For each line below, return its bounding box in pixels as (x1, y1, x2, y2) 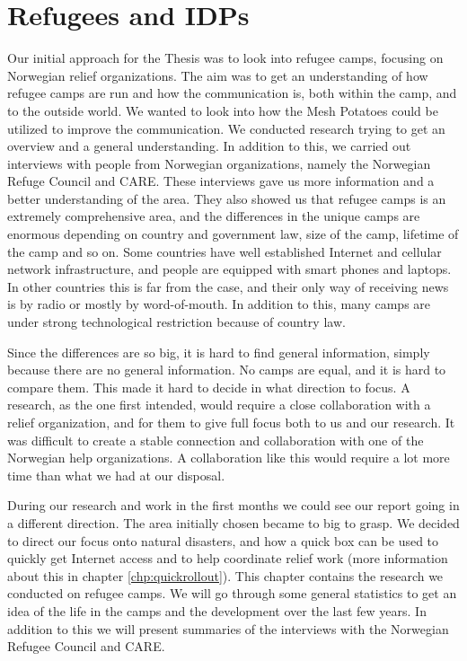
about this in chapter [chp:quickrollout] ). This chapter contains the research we (7, 566, 444, 585)
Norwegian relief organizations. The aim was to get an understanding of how (7, 66, 428, 84)
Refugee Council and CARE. (7, 637, 165, 656)
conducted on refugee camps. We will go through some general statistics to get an (7, 584, 457, 603)
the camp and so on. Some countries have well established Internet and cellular (7, 242, 442, 260)
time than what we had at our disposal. (7, 465, 225, 484)
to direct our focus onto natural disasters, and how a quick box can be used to (7, 531, 439, 550)
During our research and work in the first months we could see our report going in (7, 496, 460, 515)
